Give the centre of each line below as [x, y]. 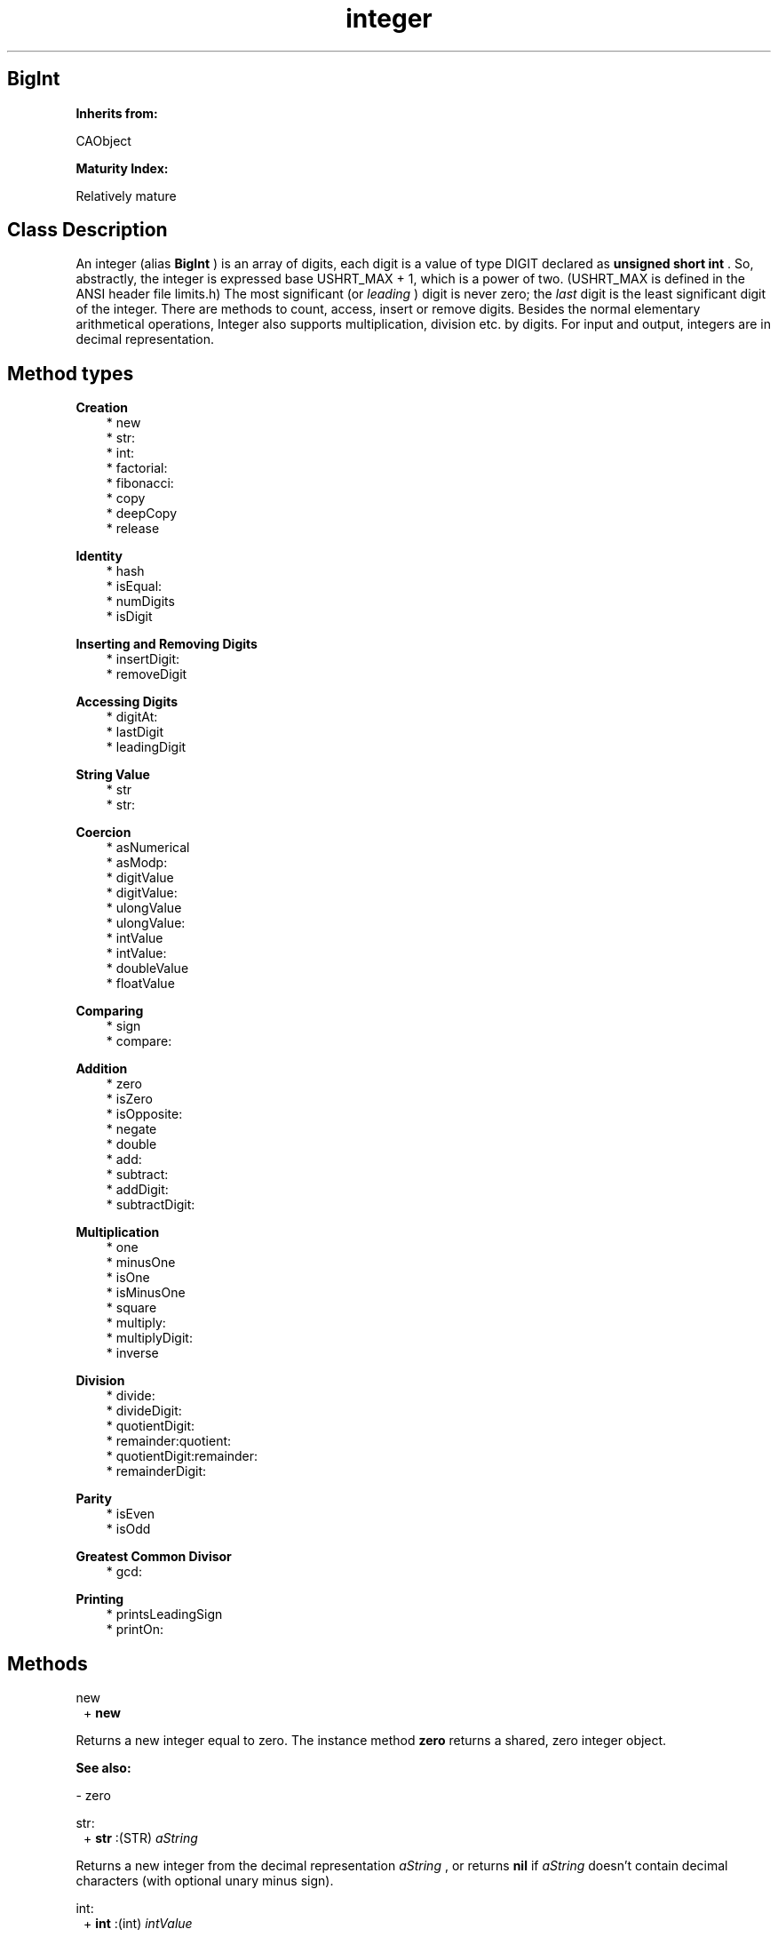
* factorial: [137, 468]
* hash [125, 571]
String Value [113, 775]
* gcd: [124, 1572]
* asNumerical [148, 848]
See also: [103, 1768]
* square [131, 1308]
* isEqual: [134, 586]
